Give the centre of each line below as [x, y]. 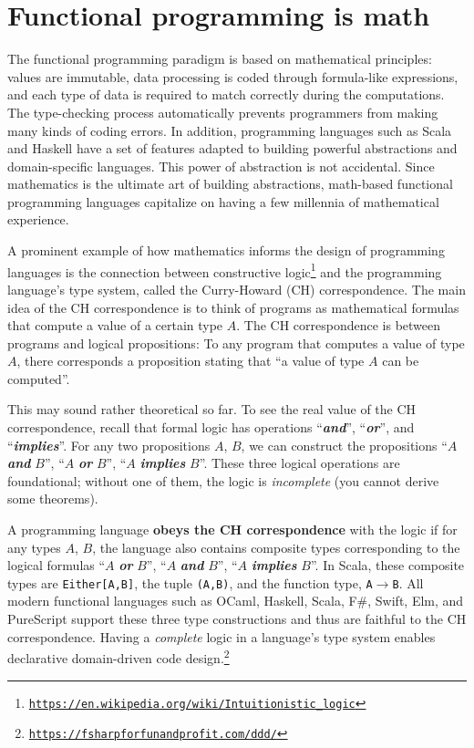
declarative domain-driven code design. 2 [118, 656]
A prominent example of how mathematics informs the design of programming [226, 250]
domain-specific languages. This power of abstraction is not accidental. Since [221, 166]
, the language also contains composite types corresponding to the [276, 547]
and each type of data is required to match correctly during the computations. [226, 94]
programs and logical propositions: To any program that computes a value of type [236, 343]
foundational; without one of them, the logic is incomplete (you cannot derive [223, 480]
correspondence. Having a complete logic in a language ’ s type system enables [222, 636]
